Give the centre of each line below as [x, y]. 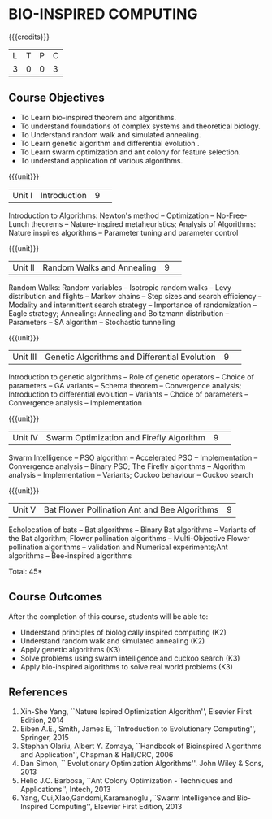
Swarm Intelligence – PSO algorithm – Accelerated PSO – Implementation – [133, 457]
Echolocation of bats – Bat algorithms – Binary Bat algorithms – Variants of [132, 530]
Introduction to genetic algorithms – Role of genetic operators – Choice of [131, 377]
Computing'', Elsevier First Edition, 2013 [116, 807]
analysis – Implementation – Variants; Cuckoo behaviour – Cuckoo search [131, 474]
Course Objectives [57, 98]
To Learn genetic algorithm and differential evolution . [110, 143]
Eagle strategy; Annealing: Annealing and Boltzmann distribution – [119, 313]
